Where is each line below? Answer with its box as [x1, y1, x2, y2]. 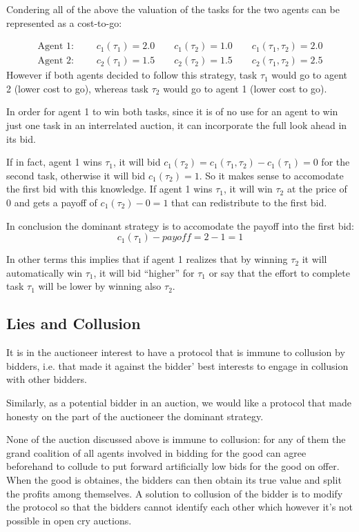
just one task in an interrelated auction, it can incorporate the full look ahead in [6, 118, 347, 132]
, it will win [224, 181, 273, 196]
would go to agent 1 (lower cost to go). [163, 81, 327, 95]
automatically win [6, 265, 83, 279]
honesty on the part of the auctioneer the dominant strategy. [6, 408, 264, 423]
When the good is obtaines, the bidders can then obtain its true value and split [6, 472, 342, 486]
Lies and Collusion [6, 313, 141, 334]
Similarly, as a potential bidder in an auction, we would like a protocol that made [6, 395, 351, 409]
